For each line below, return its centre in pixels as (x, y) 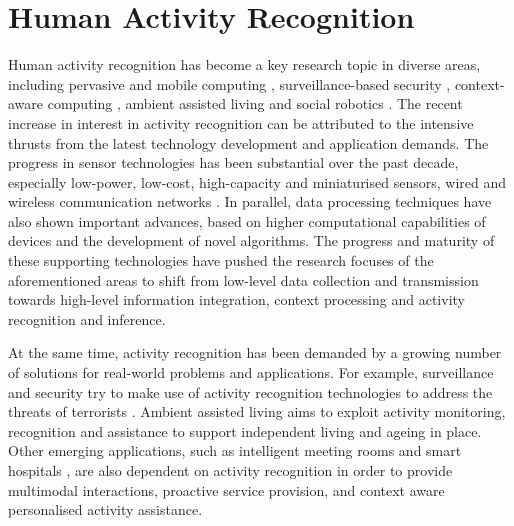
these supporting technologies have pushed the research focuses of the (221, 260)
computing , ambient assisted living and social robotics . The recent (255, 103)
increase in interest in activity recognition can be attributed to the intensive (241, 122)
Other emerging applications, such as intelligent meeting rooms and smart (235, 450)
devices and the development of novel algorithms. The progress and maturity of (251, 240)
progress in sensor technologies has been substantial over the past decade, (233, 162)
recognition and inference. (87, 318)
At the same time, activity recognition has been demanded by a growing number (255, 352)
